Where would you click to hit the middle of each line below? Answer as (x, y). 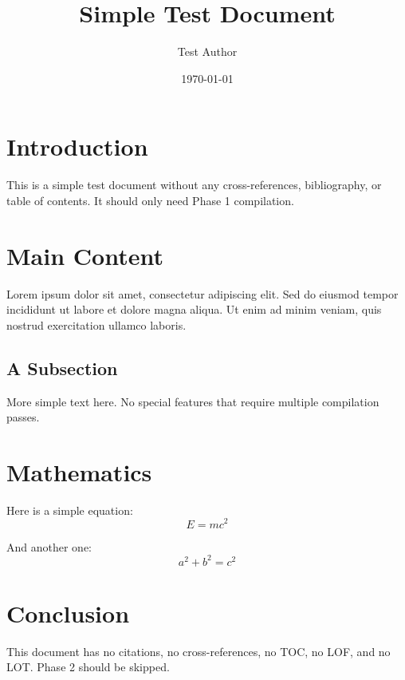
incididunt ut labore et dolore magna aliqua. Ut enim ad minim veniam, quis (194, 309)
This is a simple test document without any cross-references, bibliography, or (194, 185)
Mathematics (79, 471)
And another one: (49, 546)
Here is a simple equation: (70, 510)
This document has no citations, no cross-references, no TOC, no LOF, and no (199, 651)
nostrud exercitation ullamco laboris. (96, 324)
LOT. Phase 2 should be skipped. (88, 667)
